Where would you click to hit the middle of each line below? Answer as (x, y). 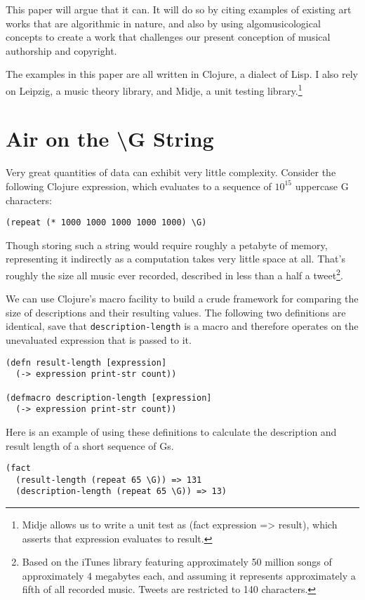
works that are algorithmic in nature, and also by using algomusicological (163, 23)
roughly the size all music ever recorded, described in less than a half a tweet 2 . (174, 274)
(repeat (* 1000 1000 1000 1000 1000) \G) (106, 223)
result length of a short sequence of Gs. (90, 445)
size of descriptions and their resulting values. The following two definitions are (176, 312)
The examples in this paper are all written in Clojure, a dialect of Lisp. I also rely (182, 74)
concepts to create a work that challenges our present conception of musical (168, 37)
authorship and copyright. (61, 50)
